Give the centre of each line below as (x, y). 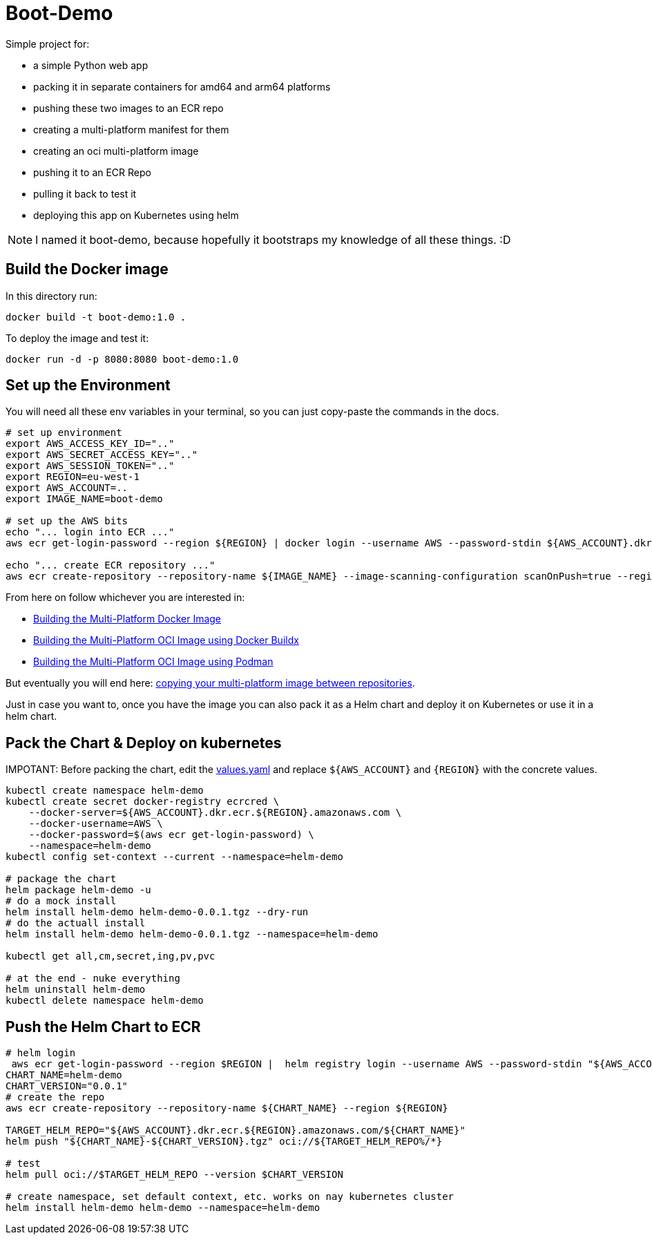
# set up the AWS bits (67, 521)
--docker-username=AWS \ (96, 824)
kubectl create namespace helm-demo (105, 791)
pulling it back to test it (85, 193)
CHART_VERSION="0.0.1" (67, 1086)
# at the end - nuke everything (93, 979)
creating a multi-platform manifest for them (131, 129)
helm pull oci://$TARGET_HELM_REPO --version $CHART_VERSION (174, 1175)
